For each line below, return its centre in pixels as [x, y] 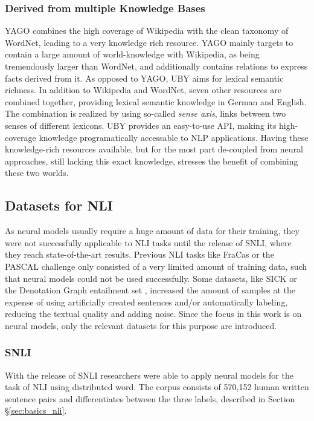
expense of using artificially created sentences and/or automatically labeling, [146, 302]
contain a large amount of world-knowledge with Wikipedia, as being [132, 54]
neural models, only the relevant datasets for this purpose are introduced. [141, 325]
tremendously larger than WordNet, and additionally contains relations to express [156, 66]
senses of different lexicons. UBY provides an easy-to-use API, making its [141, 125]
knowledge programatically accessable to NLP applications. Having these [174, 137]
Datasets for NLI [59, 205]
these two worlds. [37, 173]
